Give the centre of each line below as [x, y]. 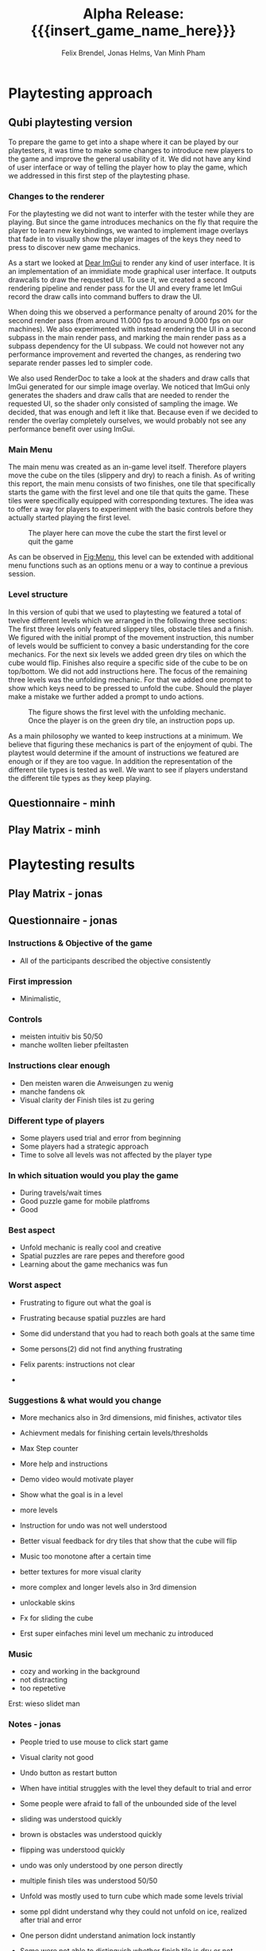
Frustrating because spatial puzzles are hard [93, 1317]
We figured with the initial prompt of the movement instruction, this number [131, 637]
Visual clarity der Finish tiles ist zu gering [87, 1100]
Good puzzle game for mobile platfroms [85, 1201]
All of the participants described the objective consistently [115, 961]
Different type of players [56, 1121]
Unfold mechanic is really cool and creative [90, 1247]
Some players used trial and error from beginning [100, 1137]
